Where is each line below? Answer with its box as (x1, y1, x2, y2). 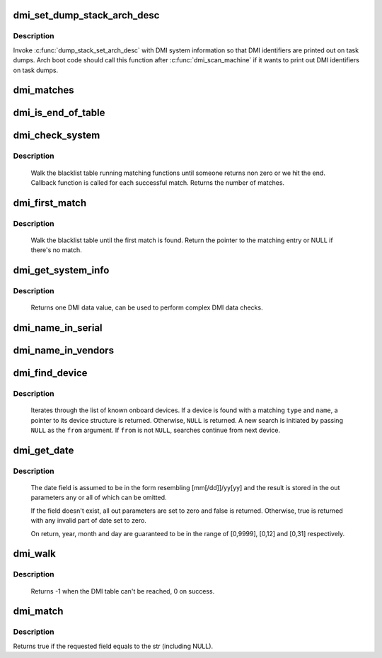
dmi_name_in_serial (13, 322, 103, 334)
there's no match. (30, 246, 83, 254)
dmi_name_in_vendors (13, 344, 115, 357)
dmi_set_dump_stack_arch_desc (13, 9, 160, 21)
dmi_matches (13, 84, 74, 96)
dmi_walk (13, 548, 56, 560)
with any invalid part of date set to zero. (30, 516, 146, 525)
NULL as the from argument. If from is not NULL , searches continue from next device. (30, 426, 281, 435)
